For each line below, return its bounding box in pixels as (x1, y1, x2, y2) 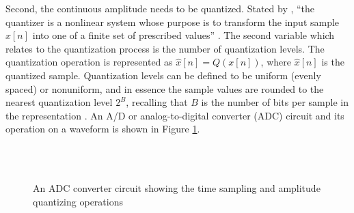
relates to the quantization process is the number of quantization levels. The (5, 41, 325, 55)
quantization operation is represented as (5, 55, 173, 69)
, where (260, 55, 291, 69)
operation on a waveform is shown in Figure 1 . (5, 122, 200, 136)
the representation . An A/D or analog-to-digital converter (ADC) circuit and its (5, 108, 344, 122)
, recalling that (126, 95, 188, 109)
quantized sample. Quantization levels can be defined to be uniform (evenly (5, 68, 321, 82)
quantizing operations (33, 194, 123, 208)
